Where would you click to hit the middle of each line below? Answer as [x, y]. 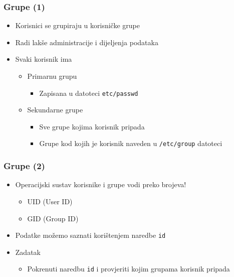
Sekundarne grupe [55, 110]
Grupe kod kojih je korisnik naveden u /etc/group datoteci [131, 143]
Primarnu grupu [52, 76]
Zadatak [28, 252]
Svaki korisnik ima [44, 59]
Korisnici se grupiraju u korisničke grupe [77, 25]
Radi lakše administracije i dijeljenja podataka [87, 42]
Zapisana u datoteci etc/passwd [89, 93]
